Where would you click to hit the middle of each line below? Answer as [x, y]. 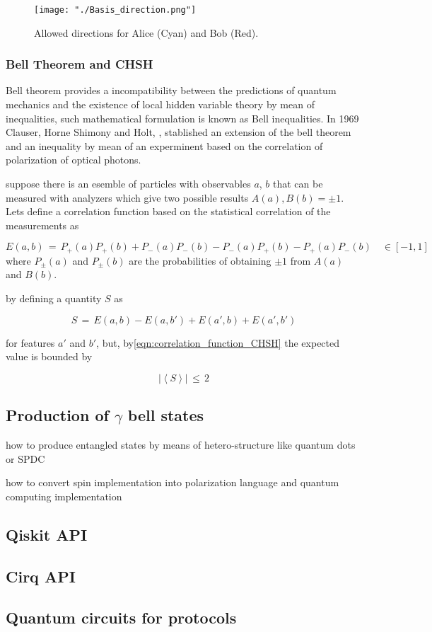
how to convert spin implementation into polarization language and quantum [173, 482]
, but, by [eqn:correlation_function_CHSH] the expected [218, 342]
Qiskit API [47, 534]
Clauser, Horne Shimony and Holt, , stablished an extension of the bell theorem [179, 132]
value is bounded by [49, 356]
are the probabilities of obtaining [200, 260]
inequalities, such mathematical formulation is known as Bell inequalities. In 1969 [182, 118]
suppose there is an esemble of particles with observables [128, 184]
